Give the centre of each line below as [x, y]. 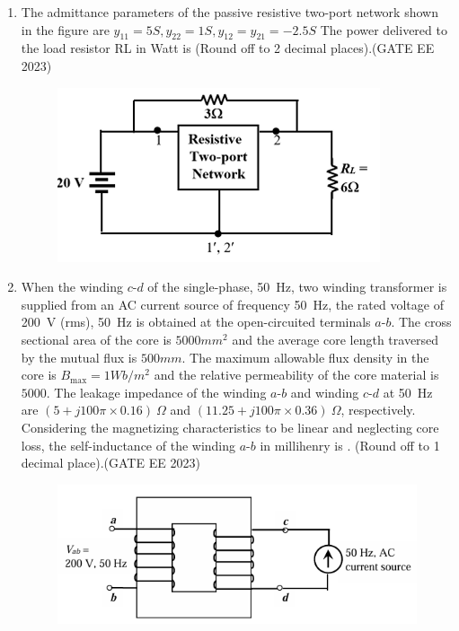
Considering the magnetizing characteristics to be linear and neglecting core [230, 427]
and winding [325, 392]
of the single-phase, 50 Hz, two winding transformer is [297, 287]
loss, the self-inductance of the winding [128, 445]
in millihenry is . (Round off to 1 [350, 445]
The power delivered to [384, 29]
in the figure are [65, 29]
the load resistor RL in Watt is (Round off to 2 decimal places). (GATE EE [228, 48]
